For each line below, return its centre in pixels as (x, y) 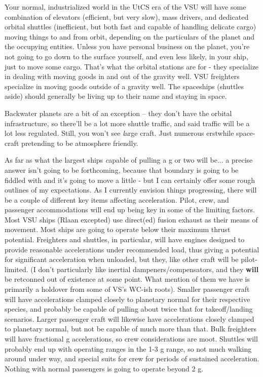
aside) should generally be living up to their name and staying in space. (116, 96)
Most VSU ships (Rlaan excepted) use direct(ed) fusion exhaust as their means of (131, 219)
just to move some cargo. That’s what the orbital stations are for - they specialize (132, 66)
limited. (16, 269)
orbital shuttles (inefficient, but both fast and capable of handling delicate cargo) (130, 27)
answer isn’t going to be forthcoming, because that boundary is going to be (122, 169)
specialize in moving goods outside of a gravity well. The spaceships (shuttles (124, 86)
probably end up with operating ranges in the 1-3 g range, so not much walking (128, 348)
